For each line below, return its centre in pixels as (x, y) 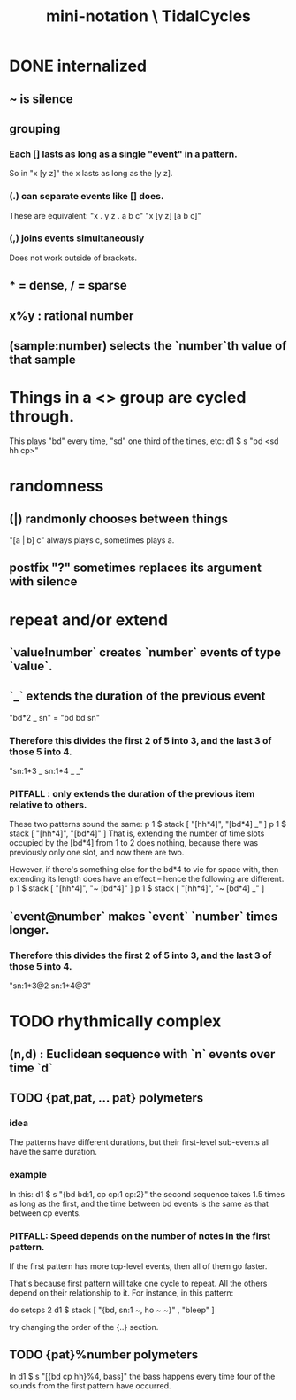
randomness (57, 487)
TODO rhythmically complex (115, 1021)
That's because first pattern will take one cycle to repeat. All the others (138, 1283)
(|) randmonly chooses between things (118, 518)
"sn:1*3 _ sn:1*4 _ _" (46, 771)
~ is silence (41, 99)
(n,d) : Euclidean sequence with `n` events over (142, 1054)
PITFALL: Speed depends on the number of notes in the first (140, 1235)
